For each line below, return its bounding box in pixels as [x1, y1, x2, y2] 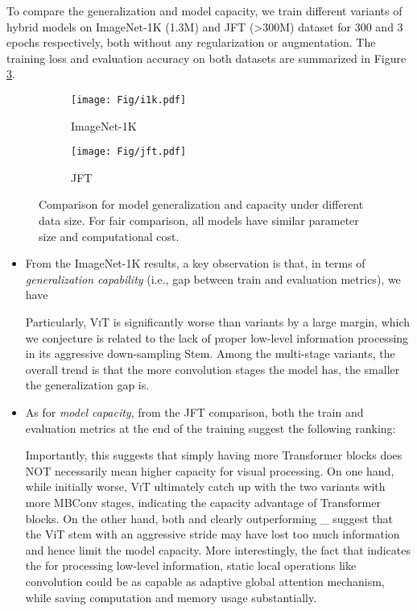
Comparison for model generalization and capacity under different [39, 196, 364, 213]
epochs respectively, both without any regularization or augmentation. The [6, 34, 376, 51]
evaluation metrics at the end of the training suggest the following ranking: [25, 419, 396, 436]
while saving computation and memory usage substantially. [25, 588, 317, 605]
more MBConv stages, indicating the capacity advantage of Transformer [25, 493, 381, 510]
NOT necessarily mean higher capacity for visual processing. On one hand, [25, 462, 394, 479]
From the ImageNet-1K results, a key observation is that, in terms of [25, 255, 365, 272]
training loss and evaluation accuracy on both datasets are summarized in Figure [6, 49, 407, 66]
